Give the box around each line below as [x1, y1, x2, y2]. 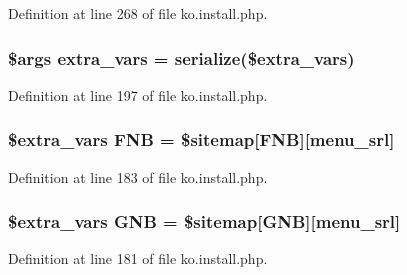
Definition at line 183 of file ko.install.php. [8, 166, 268, 187]
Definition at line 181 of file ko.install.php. [8, 248, 268, 269]
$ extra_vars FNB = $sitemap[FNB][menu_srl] [8, 127, 395, 152]
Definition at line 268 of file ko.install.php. [8, 3, 268, 23]
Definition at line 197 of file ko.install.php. [8, 84, 268, 105]
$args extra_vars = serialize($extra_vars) [8, 45, 355, 70]
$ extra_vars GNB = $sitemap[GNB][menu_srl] [8, 209, 401, 234]
